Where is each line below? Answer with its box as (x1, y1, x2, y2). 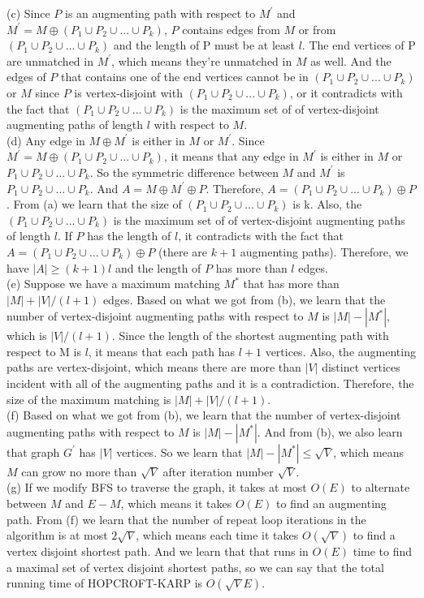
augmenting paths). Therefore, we (240, 243, 409, 260)
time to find (353, 543, 413, 560)
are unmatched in (6, 52, 93, 69)
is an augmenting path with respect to (64, 5, 256, 21)
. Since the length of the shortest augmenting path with (111, 327, 389, 344)
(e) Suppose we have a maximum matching (6, 275, 220, 292)
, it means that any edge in (163, 148, 299, 165)
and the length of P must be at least (113, 37, 295, 54)
